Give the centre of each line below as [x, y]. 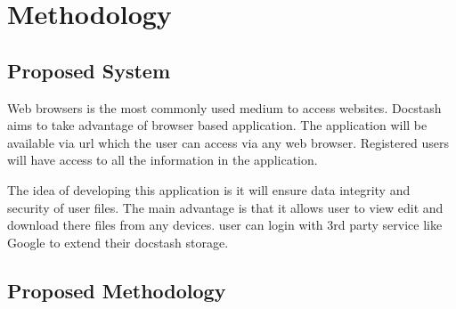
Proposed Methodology [117, 290]
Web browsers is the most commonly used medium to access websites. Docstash [224, 107]
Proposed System [89, 70]
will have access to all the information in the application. [163, 160]
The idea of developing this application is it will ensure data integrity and [209, 189]
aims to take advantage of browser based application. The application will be [217, 125]
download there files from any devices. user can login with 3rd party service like [225, 225]
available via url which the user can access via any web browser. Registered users [228, 142]
